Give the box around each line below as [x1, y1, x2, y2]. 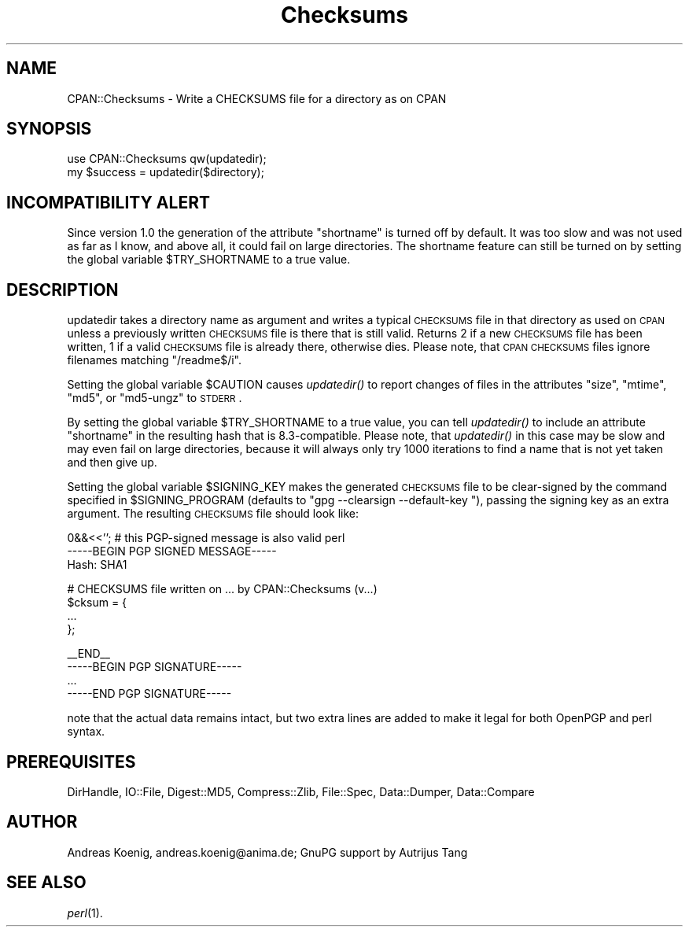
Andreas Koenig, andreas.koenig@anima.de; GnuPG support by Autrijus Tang [67, 845, 468, 859]
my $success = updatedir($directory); [67, 165, 264, 179]
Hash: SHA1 [67, 558, 127, 572]
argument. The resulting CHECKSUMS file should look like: [67, 507, 359, 521]
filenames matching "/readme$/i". [67, 353, 242, 367]
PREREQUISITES [6, 751, 136, 772]
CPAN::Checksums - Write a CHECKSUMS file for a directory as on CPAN [67, 91, 447, 105]
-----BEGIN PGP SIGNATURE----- [67, 660, 242, 674]
